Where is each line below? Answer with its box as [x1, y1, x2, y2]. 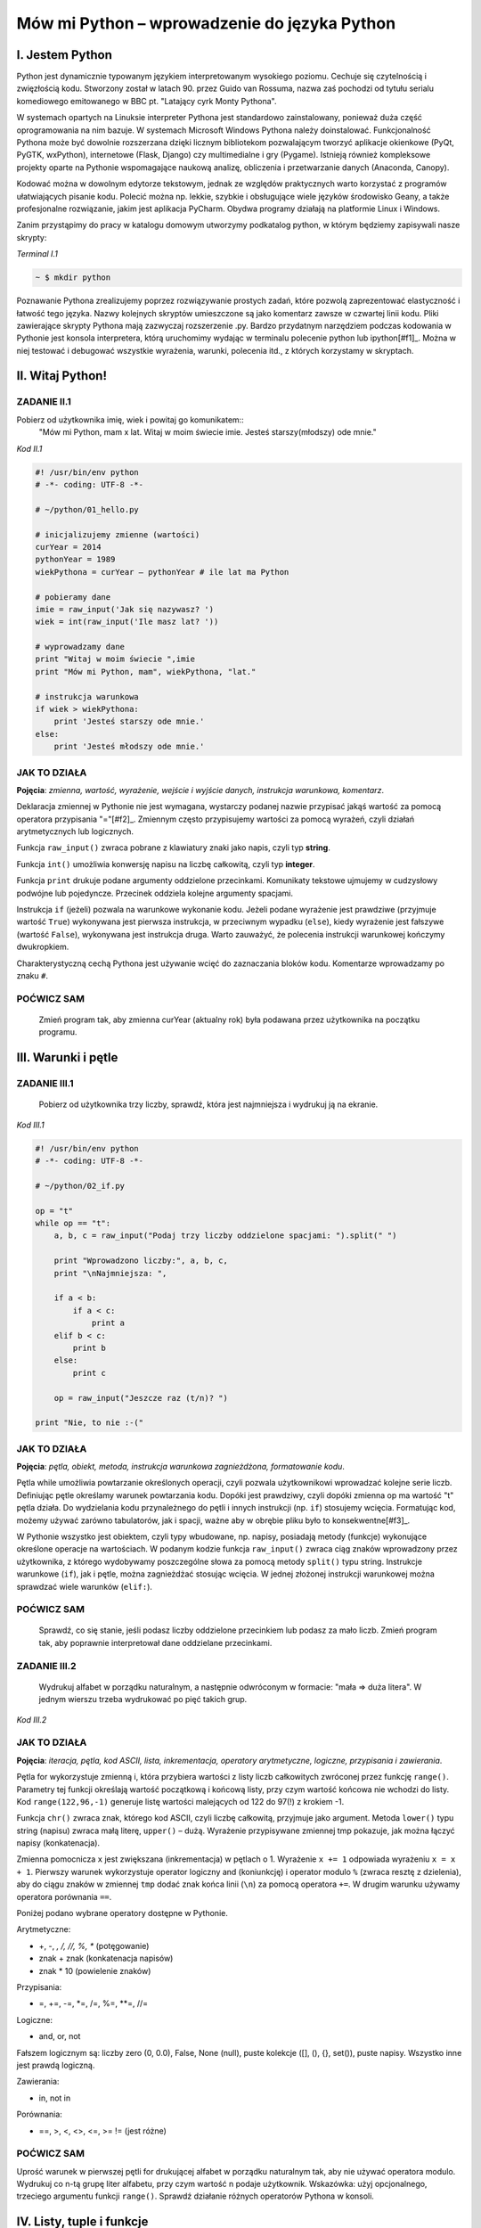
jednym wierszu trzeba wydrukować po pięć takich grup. [38, 1694, 248, 1705]
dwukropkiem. [16, 941, 69, 953]
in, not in [38, 2093, 71, 2103]
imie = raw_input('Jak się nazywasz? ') [35, 604, 214, 614]
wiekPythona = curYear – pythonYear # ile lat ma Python [35, 567, 289, 577]
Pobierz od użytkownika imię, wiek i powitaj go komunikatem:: [16, 414, 244, 425]
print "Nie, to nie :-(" [35, 1418, 144, 1428]
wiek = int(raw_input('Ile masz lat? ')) [35, 617, 219, 627]
